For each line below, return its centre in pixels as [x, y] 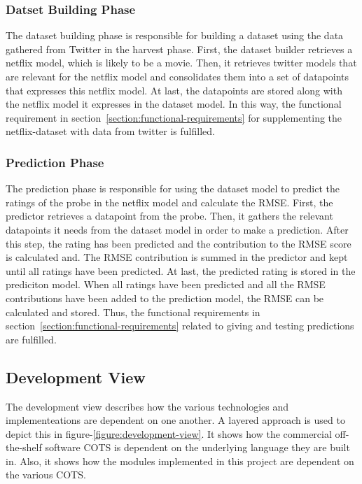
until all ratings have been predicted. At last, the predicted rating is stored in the [181, 270]
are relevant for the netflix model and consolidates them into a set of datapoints [177, 76]
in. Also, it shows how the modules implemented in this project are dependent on [180, 461]
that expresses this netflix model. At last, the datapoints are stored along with [174, 90]
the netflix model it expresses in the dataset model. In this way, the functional [174, 104]
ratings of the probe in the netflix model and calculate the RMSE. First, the [169, 202]
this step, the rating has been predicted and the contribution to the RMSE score [179, 243]
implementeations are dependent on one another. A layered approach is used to [175, 420]
